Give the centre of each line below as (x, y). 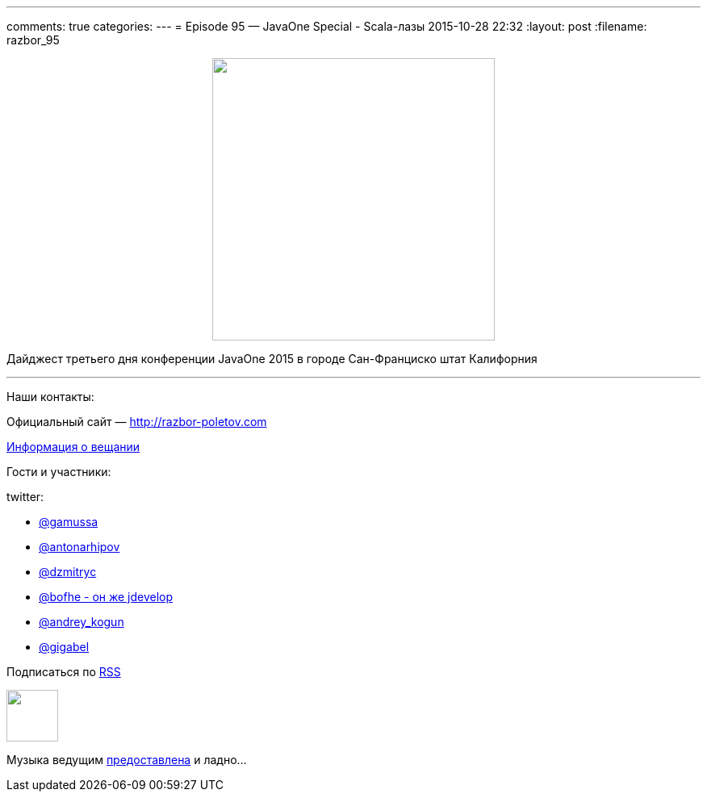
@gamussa (69, 522)
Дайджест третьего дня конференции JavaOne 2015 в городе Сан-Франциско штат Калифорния (272, 359)
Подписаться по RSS (64, 672)
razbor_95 (33, 40)
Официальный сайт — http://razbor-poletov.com (137, 422)
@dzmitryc (68, 572)
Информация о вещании (73, 447)
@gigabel (64, 647)
